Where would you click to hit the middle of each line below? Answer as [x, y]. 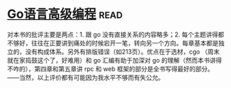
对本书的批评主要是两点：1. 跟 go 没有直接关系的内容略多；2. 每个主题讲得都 [116, 34]
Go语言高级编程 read [65, 14]
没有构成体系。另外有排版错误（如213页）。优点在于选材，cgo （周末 [122, 52]
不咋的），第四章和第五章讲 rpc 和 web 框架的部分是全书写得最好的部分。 [110, 69]
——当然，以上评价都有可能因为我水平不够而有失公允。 [86, 77]
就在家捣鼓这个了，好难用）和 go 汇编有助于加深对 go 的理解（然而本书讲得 [114, 60]
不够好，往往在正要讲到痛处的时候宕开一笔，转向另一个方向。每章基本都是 [113, 43]
